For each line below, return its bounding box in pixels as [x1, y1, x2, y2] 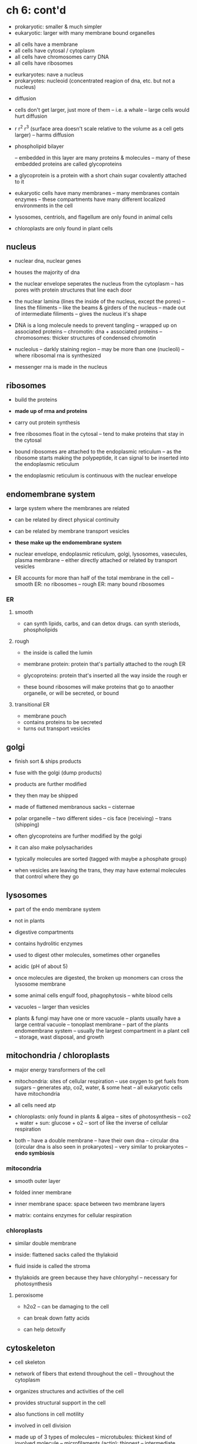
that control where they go [14, 873, 79, 880]
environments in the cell [14, 201, 73, 209]
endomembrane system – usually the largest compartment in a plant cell [14, 1027, 190, 1034]
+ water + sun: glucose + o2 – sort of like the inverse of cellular [14, 1119, 169, 1126]
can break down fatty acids [23, 1314, 90, 1321]
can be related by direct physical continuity [14, 516, 119, 523]
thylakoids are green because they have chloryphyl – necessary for [14, 1274, 178, 1281]
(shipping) [14, 821, 40, 828]
